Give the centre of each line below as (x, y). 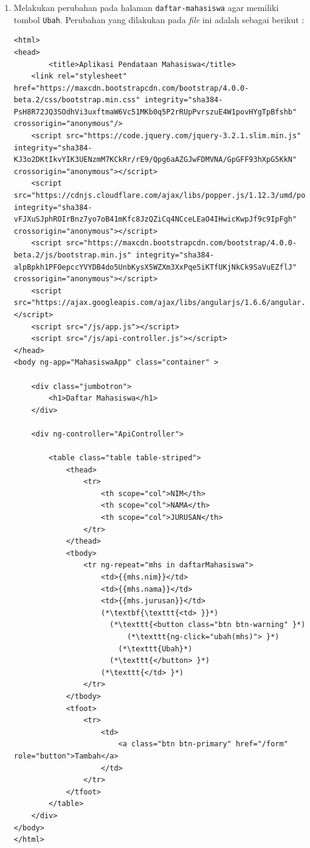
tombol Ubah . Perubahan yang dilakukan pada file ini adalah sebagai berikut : (159, 19)
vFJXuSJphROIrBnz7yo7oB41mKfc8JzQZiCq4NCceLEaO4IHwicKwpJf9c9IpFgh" (155, 219)
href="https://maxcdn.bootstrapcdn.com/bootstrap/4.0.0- (131, 88)
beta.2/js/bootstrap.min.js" (73, 255)
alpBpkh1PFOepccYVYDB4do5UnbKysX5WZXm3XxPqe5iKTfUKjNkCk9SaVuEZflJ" (155, 267)
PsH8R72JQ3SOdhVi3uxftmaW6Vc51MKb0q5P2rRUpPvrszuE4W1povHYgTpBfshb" (155, 112)
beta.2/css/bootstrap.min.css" (77, 100)
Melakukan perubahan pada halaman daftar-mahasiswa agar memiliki (146, 7)
